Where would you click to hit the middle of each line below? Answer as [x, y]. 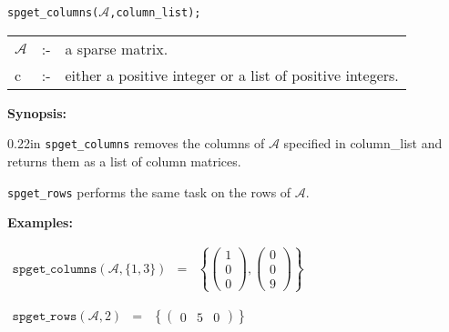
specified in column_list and [363, 143]
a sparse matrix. [117, 48]
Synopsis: [37, 112]
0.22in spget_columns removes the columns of [136, 143]
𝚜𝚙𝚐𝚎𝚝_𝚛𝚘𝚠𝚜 [45, 317]
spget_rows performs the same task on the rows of [149, 191]
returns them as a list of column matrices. [124, 161]
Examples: [40, 222]
